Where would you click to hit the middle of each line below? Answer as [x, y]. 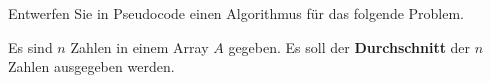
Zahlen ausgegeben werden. [91, 66]
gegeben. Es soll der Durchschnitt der [349, 46]
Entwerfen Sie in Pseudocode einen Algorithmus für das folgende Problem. [236, 13]
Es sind [30, 46]
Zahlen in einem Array [139, 46]
